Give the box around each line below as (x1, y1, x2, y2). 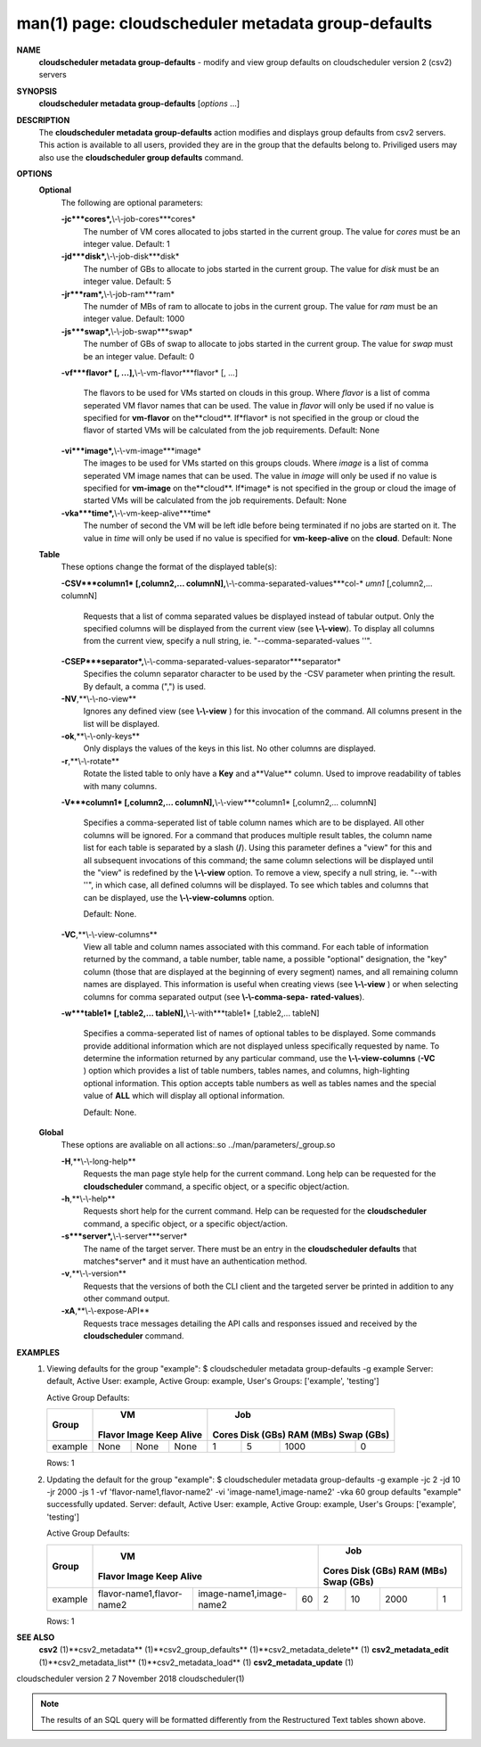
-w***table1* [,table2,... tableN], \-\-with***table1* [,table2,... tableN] (61, 1008, 320, 1018)
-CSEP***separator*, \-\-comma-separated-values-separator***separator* (61, 655, 342, 666)
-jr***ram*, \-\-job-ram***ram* (61, 288, 175, 299)
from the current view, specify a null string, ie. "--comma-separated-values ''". (83, 636, 372, 647)
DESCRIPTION (16, 114, 70, 125)
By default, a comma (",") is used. (83, 680, 207, 691)
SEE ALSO (16, 1632, 55, 1643)
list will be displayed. (83, 718, 160, 729)
